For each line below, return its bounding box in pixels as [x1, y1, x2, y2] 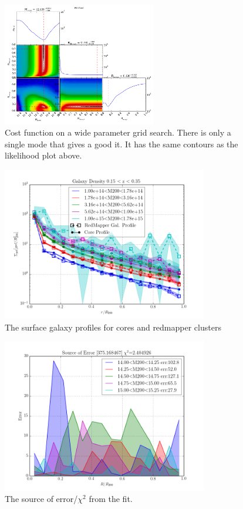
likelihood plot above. [5, 149, 82, 161]
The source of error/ [5, 493, 78, 505]
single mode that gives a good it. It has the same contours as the [5, 137, 238, 150]
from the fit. [89, 493, 133, 505]
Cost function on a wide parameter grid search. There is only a [5, 126, 231, 139]
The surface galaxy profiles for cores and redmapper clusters [5, 321, 221, 333]
